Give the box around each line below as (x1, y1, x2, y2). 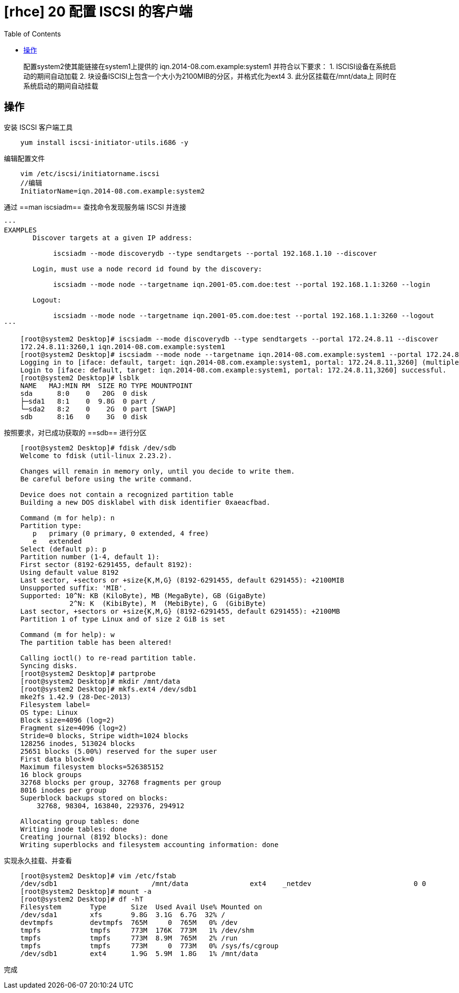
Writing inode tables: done (20, 825, 127, 833)
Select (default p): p (20, 545, 106, 553)
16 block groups (20, 770, 82, 779)
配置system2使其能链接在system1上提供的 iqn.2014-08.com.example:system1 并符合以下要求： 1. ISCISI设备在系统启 (23, 62, 396, 71)
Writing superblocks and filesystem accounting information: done (20, 840, 279, 849)
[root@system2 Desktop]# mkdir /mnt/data (20, 677, 180, 685)
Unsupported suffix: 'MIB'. (20, 584, 127, 592)
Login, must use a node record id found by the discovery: (33, 265, 263, 273)
